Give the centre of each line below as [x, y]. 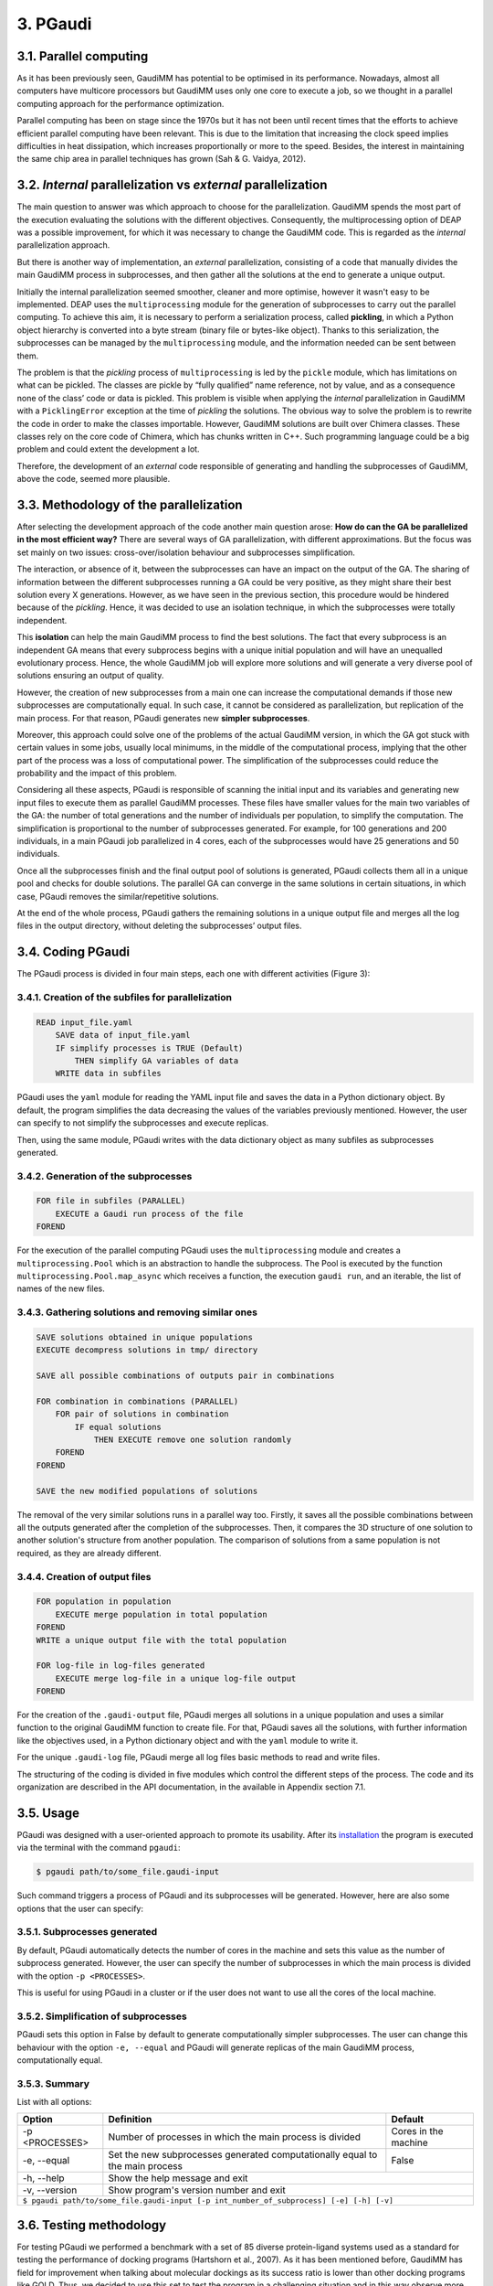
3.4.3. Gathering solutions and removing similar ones [137, 1312]
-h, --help [43, 2178]
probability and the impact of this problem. [97, 774]
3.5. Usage [48, 1813]
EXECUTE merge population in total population [162, 1614]
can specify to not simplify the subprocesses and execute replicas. [143, 1123]
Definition [130, 2120]
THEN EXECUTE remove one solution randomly [193, 1440]
